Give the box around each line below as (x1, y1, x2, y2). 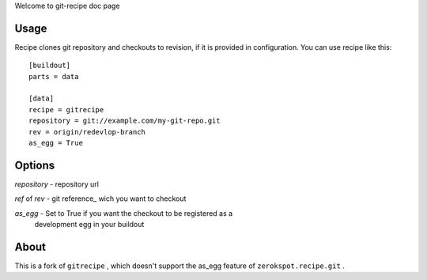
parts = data (28, 72, 79, 81)
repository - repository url (14, 179, 99, 189)
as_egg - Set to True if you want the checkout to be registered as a (14, 208, 233, 218)
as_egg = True (28, 138, 83, 148)
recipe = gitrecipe (28, 105, 104, 114)
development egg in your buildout (34, 220, 145, 229)
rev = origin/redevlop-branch (28, 127, 146, 136)
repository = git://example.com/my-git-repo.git (28, 116, 221, 126)
